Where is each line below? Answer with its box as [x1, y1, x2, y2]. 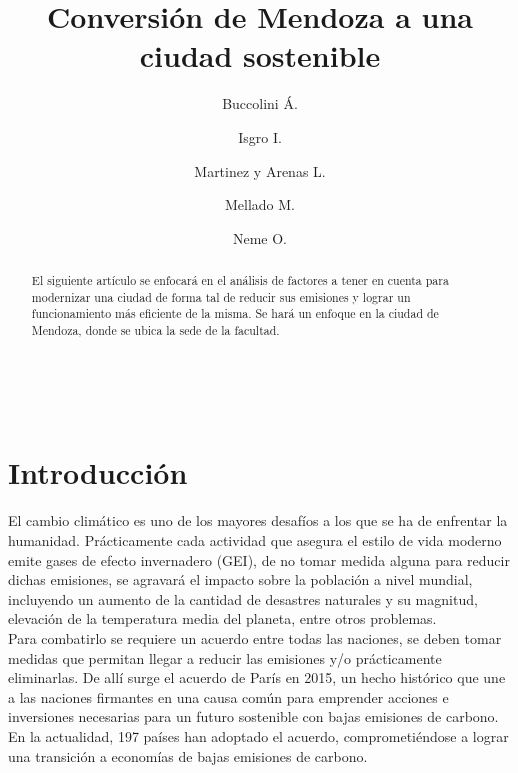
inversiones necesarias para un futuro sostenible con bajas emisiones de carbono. [8, 706, 499, 727]
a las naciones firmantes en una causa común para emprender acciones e [8, 686, 449, 707]
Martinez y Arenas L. [194, 160, 326, 181]
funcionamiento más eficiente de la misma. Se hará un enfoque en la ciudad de [31, 305, 439, 322]
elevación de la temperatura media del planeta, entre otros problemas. [8, 608, 437, 629]
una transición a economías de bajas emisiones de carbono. [8, 745, 368, 766]
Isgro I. [238, 126, 282, 147]
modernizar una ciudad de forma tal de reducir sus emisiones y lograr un [31, 288, 411, 305]
